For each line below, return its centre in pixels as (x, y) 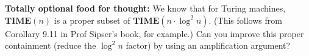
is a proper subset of (92, 20)
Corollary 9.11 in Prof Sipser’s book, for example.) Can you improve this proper (154, 33)
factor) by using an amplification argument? (208, 45)
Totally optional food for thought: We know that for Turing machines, (145, 8)
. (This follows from (245, 20)
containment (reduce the (51, 45)
